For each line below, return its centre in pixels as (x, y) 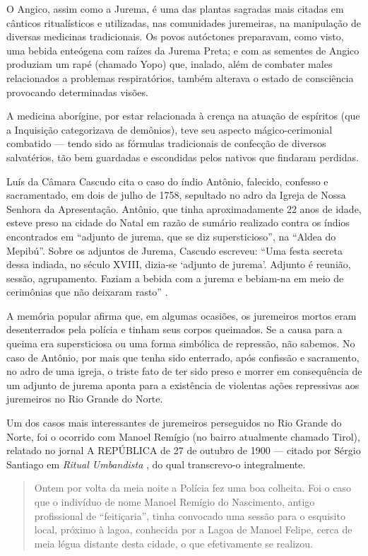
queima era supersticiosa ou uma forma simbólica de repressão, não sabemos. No (181, 343)
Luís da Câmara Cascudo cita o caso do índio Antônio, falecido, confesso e (167, 181)
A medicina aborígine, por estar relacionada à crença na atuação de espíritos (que (183, 116)
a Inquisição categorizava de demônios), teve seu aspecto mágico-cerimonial (170, 129)
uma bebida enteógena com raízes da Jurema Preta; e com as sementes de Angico (183, 50)
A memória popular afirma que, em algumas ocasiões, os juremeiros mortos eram (182, 315)
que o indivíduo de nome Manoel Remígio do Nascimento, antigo (174, 502)
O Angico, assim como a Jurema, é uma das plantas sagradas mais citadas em (175, 8)
